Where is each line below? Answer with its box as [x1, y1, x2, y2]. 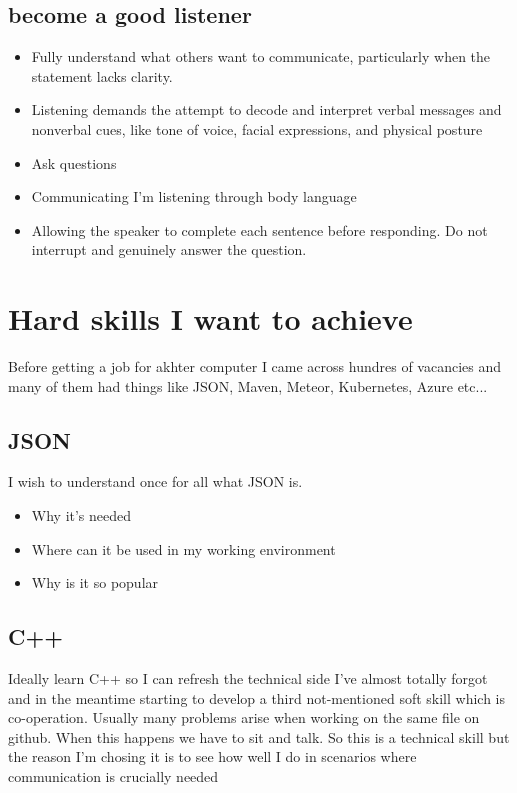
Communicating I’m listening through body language [31, 186, 357, 207]
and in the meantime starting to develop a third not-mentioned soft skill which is [8, 687, 505, 708]
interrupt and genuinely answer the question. [31, 239, 307, 260]
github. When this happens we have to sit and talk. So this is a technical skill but [8, 726, 510, 747]
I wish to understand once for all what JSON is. [8, 471, 303, 492]
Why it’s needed [31, 505, 132, 526]
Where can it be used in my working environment [31, 538, 336, 559]
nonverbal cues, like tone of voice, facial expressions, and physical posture [31, 118, 483, 139]
